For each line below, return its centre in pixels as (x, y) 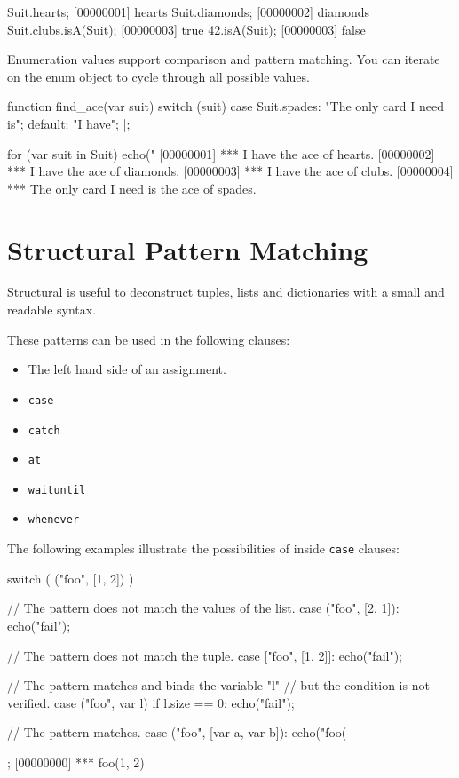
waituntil (57, 490)
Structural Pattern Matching (188, 249)
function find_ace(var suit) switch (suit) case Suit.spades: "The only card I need (226, 106)
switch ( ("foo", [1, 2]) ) (71, 578)
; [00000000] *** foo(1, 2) (76, 762)
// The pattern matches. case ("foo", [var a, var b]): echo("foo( (177, 732)
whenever (54, 520)
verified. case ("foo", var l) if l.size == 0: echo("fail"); (151, 702)
